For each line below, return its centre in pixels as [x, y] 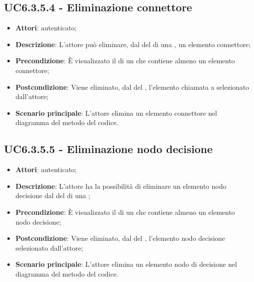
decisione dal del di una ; [53, 195]
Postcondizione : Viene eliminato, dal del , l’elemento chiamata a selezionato [132, 87]
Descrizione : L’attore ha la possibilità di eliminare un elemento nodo [121, 186]
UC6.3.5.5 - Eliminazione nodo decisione [108, 149]
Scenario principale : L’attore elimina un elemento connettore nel [116, 113]
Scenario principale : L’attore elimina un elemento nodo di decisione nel [126, 264]
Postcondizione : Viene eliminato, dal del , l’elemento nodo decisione [120, 238]
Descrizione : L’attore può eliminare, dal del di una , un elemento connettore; [133, 44]
